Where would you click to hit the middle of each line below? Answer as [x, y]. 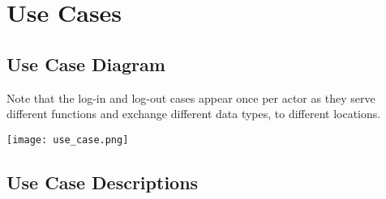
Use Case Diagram [86, 64]
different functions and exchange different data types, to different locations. [194, 114]
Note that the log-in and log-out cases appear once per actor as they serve [191, 97]
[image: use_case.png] [68, 140]
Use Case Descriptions [103, 182]
